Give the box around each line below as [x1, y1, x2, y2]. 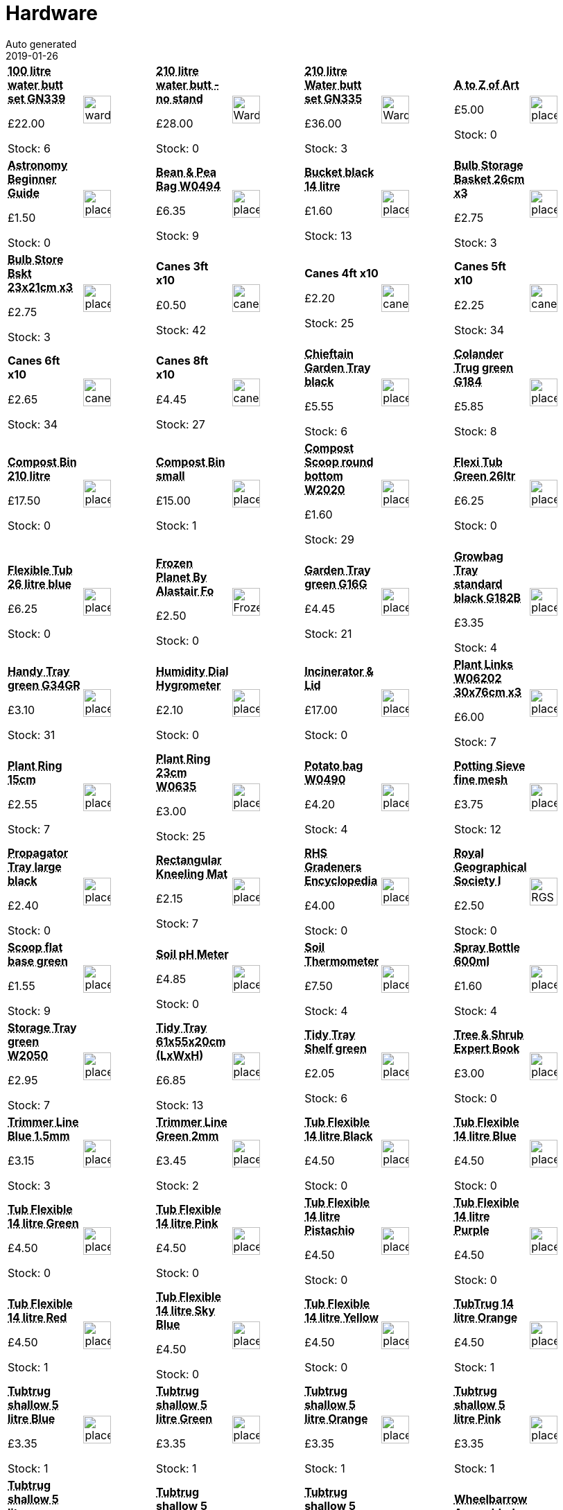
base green [8, 953, 69, 968]
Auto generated [6, 37, 77, 50]
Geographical [453, 859, 527, 874]
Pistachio [304, 1222, 355, 1237]
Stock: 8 [453, 424, 497, 438]
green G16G [304, 576, 367, 591]
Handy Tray [8, 663, 70, 678]
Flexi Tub [453, 454, 503, 469]
